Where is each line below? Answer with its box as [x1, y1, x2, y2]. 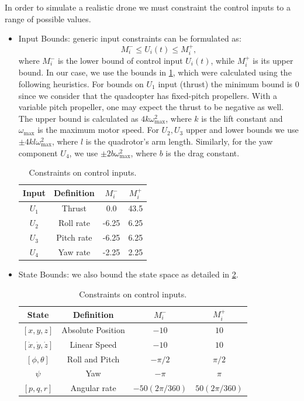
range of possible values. [5, 12, 91, 25]
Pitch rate [56, 231, 92, 244]
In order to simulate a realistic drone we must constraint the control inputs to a [5, 1, 291, 13]
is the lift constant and [201, 112, 283, 124]
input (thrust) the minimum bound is [158, 78, 293, 90]
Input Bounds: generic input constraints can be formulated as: [18, 32, 241, 44]
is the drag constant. [165, 146, 240, 159]
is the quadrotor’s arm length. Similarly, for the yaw [85, 135, 273, 147]
